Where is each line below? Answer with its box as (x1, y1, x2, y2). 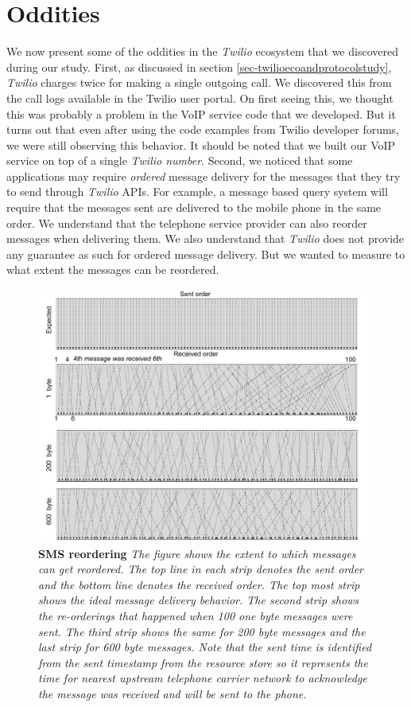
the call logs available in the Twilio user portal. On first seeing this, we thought (6, 89, 394, 106)
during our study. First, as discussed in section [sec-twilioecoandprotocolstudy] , (6, 58, 392, 75)
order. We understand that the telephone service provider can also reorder (6, 214, 367, 231)
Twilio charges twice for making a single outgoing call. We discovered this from (6, 74, 392, 91)
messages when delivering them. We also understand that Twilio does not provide (6, 230, 405, 247)
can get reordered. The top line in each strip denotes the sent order (38, 561, 363, 577)
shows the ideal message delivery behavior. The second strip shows (38, 592, 359, 608)
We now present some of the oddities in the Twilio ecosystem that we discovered (6, 43, 398, 60)
